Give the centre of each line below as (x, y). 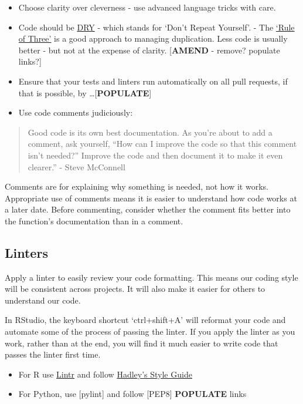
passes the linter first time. (53, 354)
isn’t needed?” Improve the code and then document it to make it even (155, 155)
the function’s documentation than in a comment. (94, 220)
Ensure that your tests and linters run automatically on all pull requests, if (153, 81)
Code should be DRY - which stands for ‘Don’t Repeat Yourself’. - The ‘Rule (156, 27)
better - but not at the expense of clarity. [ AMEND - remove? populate (149, 50)
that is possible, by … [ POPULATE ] (85, 92)
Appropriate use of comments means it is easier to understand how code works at (151, 198)
